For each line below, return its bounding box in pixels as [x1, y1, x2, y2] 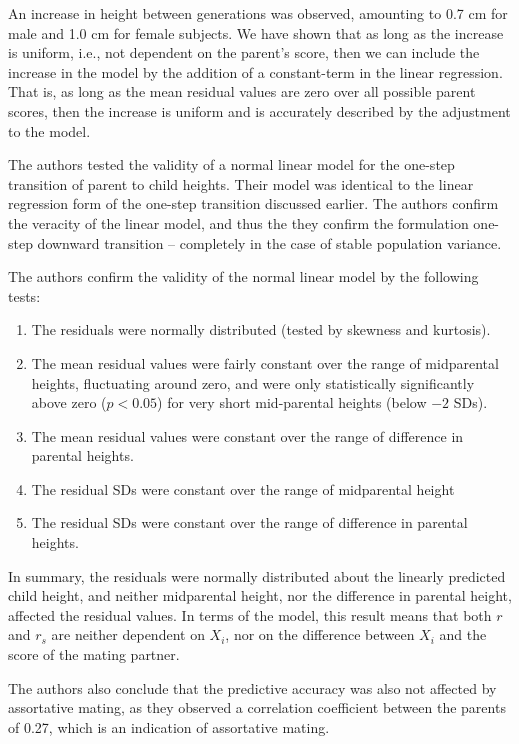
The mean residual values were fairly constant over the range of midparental [31, 352, 499, 373]
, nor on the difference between [225, 624, 415, 645]
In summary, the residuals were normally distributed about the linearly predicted [8, 565, 506, 586]
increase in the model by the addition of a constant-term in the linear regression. [8, 61, 503, 82]
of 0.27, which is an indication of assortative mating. [8, 716, 330, 737]
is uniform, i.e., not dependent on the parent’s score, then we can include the [8, 42, 480, 63]
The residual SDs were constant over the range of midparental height [31, 478, 455, 499]
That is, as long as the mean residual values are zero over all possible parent [8, 81, 476, 102]
